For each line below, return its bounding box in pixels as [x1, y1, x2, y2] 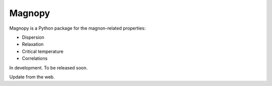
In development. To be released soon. [9, 64, 88, 70]
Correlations [22, 55, 48, 61]
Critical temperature [22, 48, 64, 54]
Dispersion [22, 34, 45, 40]
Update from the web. [9, 73, 55, 80]
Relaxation [22, 41, 44, 47]
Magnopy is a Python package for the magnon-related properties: [9, 25, 146, 31]
